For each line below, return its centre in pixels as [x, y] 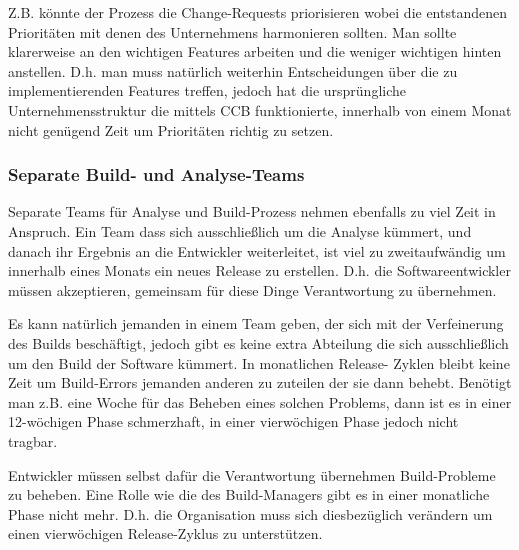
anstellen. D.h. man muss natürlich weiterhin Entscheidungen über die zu [233, 70]
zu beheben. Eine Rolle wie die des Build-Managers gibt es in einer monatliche [249, 494]
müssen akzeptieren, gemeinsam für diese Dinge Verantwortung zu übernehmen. [252, 289]
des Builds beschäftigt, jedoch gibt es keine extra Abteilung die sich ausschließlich [258, 342]
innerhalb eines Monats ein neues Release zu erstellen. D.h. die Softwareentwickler [259, 270]
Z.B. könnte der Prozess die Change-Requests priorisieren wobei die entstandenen [257, 12]
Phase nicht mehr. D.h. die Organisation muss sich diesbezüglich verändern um [250, 513]
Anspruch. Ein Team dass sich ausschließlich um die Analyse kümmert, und [240, 230]
